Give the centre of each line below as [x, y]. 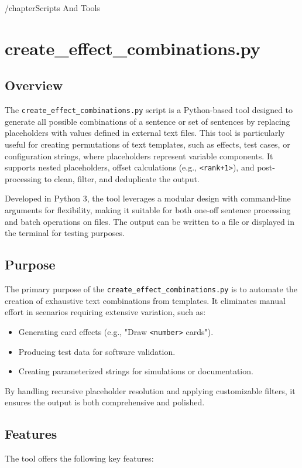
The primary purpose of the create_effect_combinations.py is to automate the [151, 289]
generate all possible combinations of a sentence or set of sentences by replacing [147, 121]
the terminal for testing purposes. [65, 233]
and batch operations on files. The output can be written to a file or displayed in [150, 221]
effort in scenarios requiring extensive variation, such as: [105, 312]
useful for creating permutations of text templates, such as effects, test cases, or [147, 144]
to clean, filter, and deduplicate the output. [122, 178]
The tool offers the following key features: [79, 458]
